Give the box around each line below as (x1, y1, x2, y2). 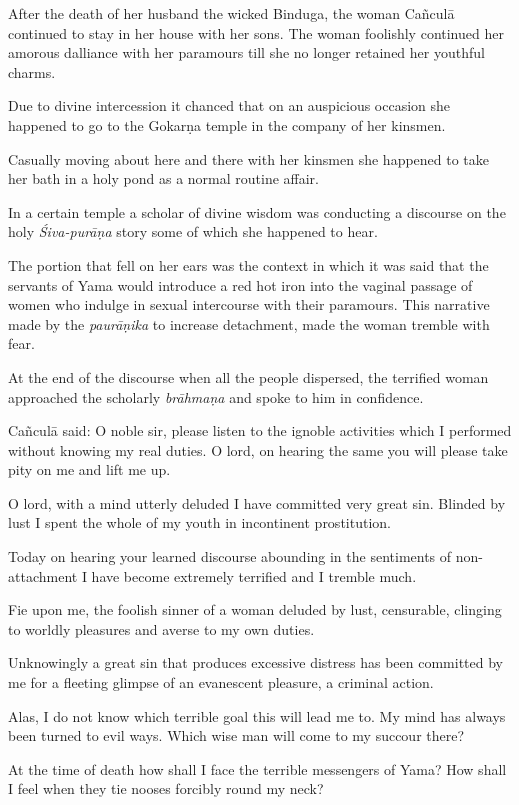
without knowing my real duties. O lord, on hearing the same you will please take (8, 439, 508, 460)
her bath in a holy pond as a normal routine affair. (8, 168, 319, 189)
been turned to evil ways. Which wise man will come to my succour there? (8, 725, 465, 746)
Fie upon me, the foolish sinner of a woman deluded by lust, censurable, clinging (8, 599, 502, 620)
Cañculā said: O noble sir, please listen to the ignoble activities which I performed (8, 420, 512, 441)
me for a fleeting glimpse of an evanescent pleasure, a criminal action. (8, 672, 434, 693)
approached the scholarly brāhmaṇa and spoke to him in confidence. (8, 386, 424, 407)
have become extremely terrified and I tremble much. (91, 565, 417, 586)
